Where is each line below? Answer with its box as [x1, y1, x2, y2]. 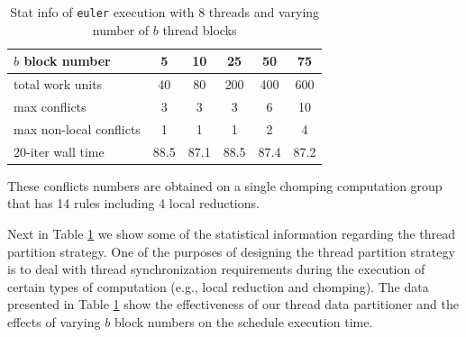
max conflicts [14, 96, 87, 115]
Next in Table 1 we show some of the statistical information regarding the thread [7, 223, 456, 242]
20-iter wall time [14, 141, 105, 160]
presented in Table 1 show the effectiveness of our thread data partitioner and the [7, 295, 459, 314]
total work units [14, 75, 103, 94]
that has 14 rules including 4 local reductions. [7, 194, 260, 213]
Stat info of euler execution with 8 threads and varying [10, 3, 320, 21]
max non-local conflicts [14, 119, 141, 138]
